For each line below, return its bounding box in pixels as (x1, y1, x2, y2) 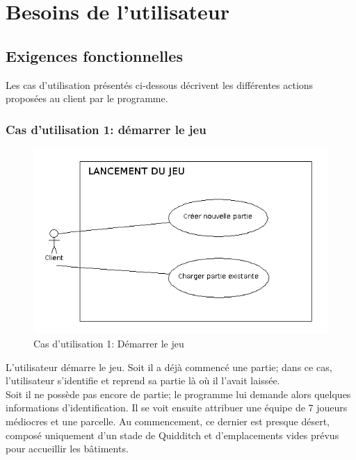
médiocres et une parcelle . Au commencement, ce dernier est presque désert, (6, 414, 330, 429)
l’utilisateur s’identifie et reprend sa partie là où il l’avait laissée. (6, 373, 280, 388)
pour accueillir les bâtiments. (6, 441, 129, 456)
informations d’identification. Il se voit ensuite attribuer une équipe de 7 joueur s (6, 400, 348, 415)
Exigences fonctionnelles (6, 44, 183, 66)
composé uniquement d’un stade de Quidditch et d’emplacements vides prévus (6, 427, 339, 442)
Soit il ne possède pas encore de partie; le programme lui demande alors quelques (6, 386, 351, 401)
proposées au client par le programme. (6, 91, 168, 106)
